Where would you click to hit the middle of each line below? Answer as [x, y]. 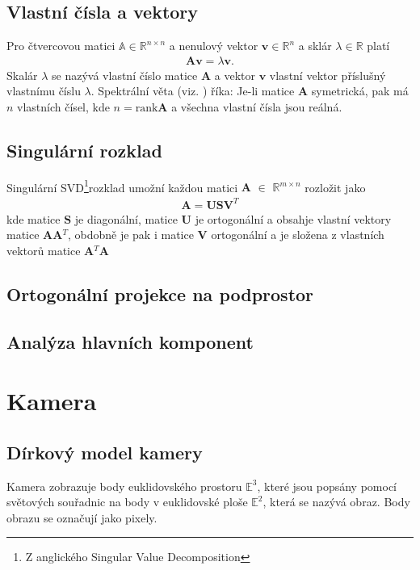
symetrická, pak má [360, 91]
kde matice [34, 218]
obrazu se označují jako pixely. [82, 517]
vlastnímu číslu [44, 91]
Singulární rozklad [84, 150]
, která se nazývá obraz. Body [336, 502]
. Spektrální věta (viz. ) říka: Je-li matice [193, 91]
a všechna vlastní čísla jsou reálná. [257, 107]
